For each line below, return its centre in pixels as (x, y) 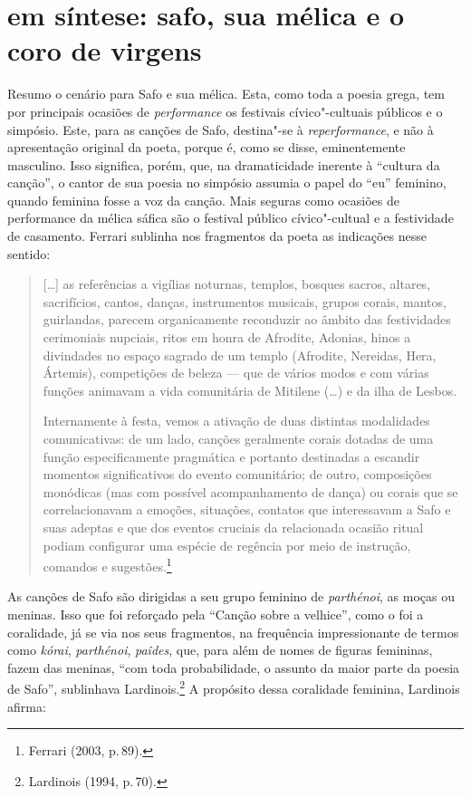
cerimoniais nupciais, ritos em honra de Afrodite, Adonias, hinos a (227, 337)
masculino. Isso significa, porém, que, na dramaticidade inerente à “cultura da (224, 164)
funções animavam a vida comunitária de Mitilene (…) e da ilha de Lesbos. (250, 390)
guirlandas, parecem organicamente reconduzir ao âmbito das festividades (247, 319)
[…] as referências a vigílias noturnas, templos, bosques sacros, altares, (237, 284)
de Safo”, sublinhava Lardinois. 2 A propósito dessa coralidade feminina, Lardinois (234, 687)
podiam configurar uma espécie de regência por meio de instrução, (227, 545)
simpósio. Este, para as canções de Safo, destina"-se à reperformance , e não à (221, 129)
